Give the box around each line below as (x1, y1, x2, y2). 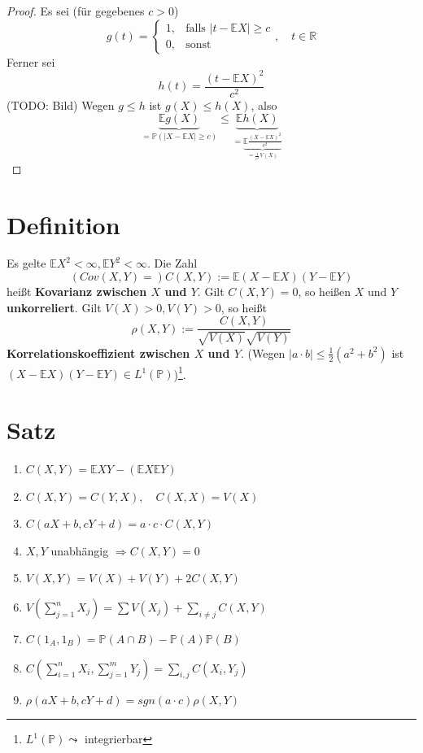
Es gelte (7, 255, 46, 272)
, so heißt (220, 298, 267, 316)
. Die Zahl (146, 255, 198, 272)
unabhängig (50, 542, 109, 559)
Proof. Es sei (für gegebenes (7, 2, 145, 19)
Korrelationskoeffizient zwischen (7, 344, 190, 361)
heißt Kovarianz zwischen (7, 283, 147, 300)
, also (251, 96, 277, 113)
